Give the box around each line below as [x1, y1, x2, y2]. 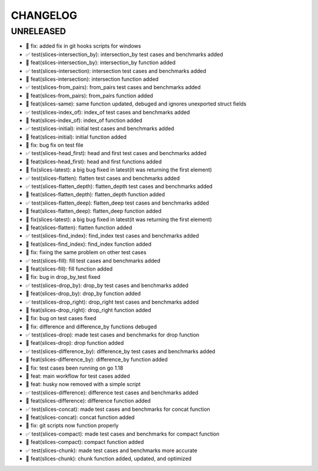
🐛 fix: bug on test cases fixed [25, 315, 97, 322]
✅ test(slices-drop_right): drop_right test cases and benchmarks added [25, 298, 199, 305]
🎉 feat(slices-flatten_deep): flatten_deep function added [25, 207, 162, 215]
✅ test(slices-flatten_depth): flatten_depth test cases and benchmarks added [25, 183, 213, 190]
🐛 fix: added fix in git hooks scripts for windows [25, 42, 141, 50]
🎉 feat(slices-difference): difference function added [25, 397, 151, 404]
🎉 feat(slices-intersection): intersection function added [25, 75, 159, 83]
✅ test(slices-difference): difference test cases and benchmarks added [25, 389, 198, 396]
